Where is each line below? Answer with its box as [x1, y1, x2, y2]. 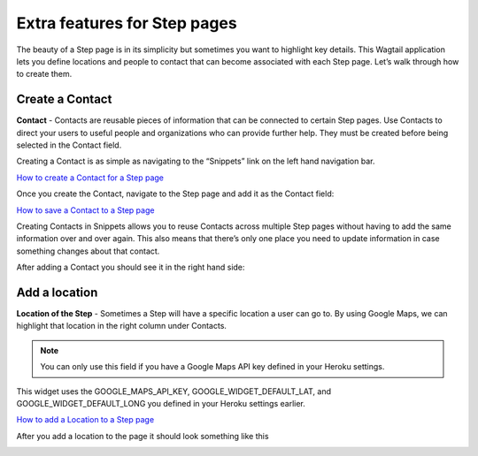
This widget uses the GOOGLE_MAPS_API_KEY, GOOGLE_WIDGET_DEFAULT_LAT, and [16, 385, 332, 397]
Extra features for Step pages [16, 13, 238, 33]
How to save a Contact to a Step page [16, 204, 155, 216]
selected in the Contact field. [16, 140, 122, 150]
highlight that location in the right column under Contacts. [16, 321, 227, 331]
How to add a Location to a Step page [16, 414, 155, 425]
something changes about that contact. [16, 246, 160, 256]
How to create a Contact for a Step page [16, 172, 164, 183]
